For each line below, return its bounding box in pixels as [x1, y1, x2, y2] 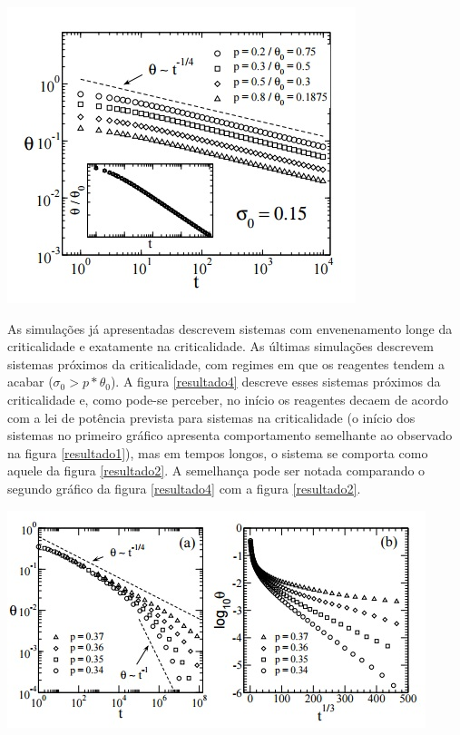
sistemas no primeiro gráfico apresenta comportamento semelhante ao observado [7, 426, 453, 445]
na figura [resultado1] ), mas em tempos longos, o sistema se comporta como [7, 443, 428, 462]
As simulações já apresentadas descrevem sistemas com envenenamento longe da [7, 318, 453, 338]
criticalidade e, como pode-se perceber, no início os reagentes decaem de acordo [7, 389, 449, 408]
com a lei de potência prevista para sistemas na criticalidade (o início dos [7, 407, 416, 426]
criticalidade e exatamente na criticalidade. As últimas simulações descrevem [7, 337, 434, 356]
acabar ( [7, 372, 54, 391]
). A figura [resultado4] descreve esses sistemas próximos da [110, 372, 441, 391]
